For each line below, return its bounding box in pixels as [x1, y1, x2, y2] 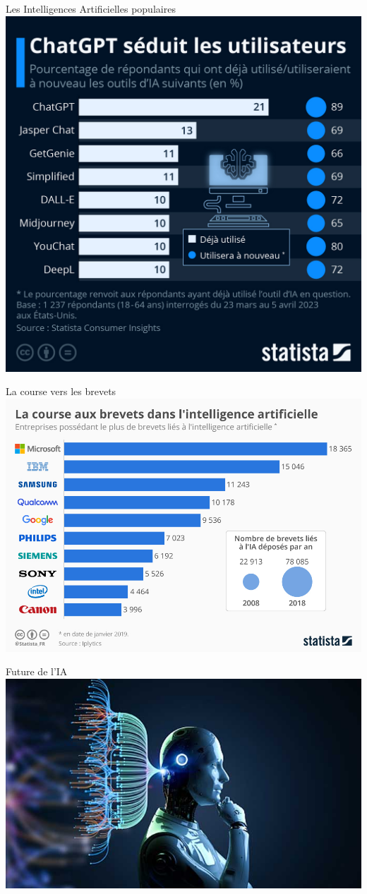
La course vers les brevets [6, 384, 116, 399]
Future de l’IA [6, 664, 68, 679]
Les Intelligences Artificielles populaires [6, 1, 176, 16]
